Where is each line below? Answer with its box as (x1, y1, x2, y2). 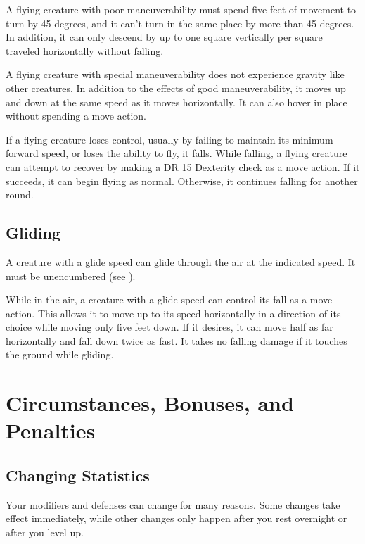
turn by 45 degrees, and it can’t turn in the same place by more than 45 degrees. (6, 15, 354, 30)
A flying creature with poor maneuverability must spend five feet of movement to (6, 2, 357, 16)
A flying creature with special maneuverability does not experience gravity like (6, 67, 345, 82)
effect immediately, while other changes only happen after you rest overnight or (6, 511, 347, 526)
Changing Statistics (6, 464, 150, 486)
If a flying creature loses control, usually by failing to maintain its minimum (6, 132, 333, 146)
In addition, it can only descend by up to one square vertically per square (6, 30, 323, 44)
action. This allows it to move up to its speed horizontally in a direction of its (6, 305, 341, 320)
